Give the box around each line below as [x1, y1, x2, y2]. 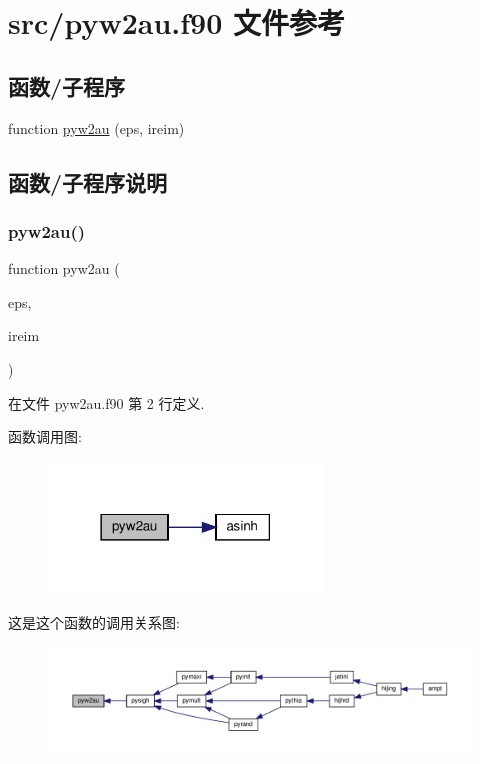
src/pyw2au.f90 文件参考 [8, 2, 345, 43]
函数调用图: [8, 426, 82, 447]
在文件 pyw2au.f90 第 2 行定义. [8, 392, 205, 413]
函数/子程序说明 [8, 166, 168, 197]
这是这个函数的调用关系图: [8, 611, 180, 632]
